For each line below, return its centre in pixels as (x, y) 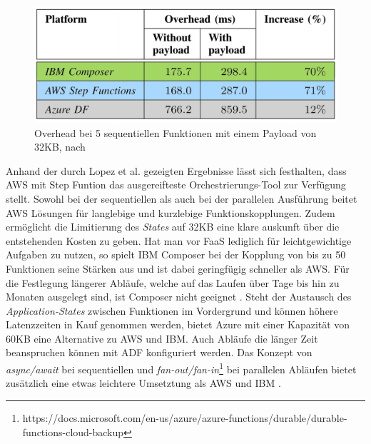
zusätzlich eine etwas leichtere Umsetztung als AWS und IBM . (143, 383)
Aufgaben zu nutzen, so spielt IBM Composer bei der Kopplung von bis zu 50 (176, 254)
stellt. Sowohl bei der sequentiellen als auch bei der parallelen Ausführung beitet (182, 198)
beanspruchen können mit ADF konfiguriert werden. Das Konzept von (159, 352)
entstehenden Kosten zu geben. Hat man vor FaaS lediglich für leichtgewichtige (179, 240)
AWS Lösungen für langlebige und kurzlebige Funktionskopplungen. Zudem (171, 212)
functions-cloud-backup (73, 432)
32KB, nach (60, 147)
